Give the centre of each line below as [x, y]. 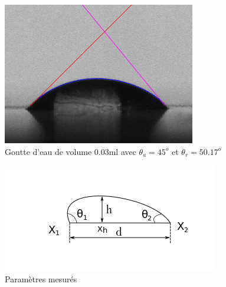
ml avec [122, 151]
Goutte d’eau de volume [48, 151]
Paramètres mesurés [41, 278]
